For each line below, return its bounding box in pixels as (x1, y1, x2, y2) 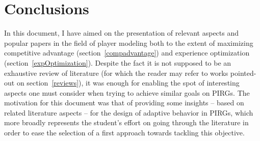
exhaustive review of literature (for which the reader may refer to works (4, 67, 228, 78)
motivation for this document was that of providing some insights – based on (4, 97, 244, 108)
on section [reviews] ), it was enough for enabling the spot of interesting (16, 77, 240, 88)
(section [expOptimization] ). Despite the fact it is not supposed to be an (4, 57, 231, 68)
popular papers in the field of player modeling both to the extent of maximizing (4, 37, 253, 48)
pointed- (230, 67, 256, 78)
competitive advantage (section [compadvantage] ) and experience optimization (4, 47, 250, 58)
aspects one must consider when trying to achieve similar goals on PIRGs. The (4, 87, 250, 98)
